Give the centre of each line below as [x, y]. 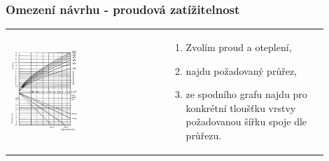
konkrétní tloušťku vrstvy [241, 107]
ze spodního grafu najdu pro [246, 94]
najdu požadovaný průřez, [241, 70]
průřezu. [204, 135]
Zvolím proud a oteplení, [239, 47]
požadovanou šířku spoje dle [246, 121]
